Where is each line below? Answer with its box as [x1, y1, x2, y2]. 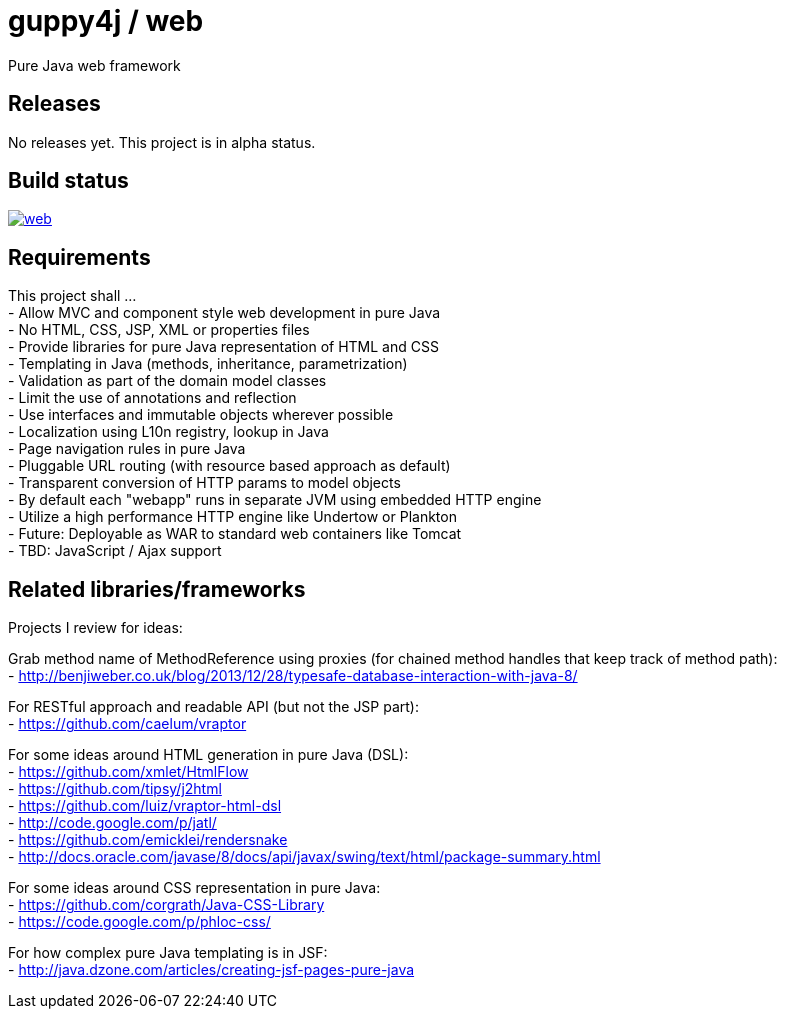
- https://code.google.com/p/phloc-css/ [8, 913, 271, 931]
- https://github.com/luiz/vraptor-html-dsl [8, 797, 282, 815]
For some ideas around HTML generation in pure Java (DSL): [8, 746, 409, 764]
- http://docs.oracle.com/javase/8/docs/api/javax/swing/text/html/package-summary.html [8, 848, 601, 866]
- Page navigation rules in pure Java [8, 440, 246, 458]
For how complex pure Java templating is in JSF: [8, 944, 328, 962]
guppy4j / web [8, 4, 204, 38]
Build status [8, 168, 129, 194]
